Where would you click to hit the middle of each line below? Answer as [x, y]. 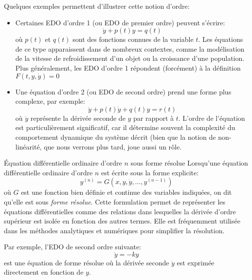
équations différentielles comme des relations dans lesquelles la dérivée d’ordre [120, 211]
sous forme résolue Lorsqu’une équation [189, 163]
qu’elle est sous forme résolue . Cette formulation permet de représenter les [115, 201]
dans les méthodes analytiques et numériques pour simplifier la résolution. [114, 230]
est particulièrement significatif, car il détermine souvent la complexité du [125, 127]
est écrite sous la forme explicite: [150, 172]
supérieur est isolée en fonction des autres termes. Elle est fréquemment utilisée [122, 221]
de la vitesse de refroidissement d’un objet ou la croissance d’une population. [130, 58]
